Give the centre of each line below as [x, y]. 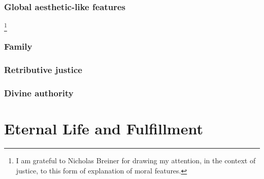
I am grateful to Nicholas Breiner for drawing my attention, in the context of [136, 160]
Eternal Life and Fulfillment [104, 129]
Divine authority [39, 93]
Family [18, 46]
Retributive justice [43, 70]
